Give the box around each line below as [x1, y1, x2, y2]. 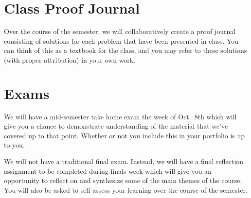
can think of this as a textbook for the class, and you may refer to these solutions [4, 45, 247, 55]
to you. [4, 140, 25, 150]
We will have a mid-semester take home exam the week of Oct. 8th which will [4, 111, 237, 121]
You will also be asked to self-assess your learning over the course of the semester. [4, 184, 248, 195]
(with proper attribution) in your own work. [4, 54, 136, 65]
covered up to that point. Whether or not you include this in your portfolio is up [4, 130, 245, 140]
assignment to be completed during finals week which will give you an [4, 165, 212, 176]
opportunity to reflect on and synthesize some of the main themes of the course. [4, 175, 242, 185]
